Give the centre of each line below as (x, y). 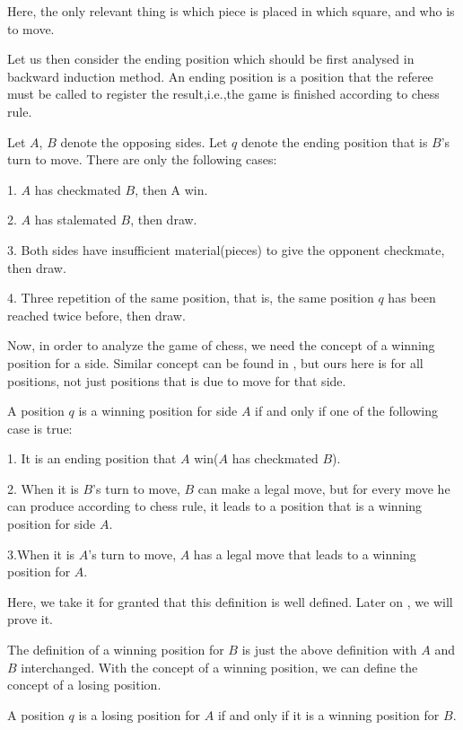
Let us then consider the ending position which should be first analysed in (211, 59)
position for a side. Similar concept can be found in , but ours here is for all (215, 362)
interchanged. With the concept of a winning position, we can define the (219, 667)
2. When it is (43, 488)
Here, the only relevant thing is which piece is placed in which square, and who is (231, 11)
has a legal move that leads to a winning (305, 554)
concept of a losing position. (84, 685)
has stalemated (75, 220)
